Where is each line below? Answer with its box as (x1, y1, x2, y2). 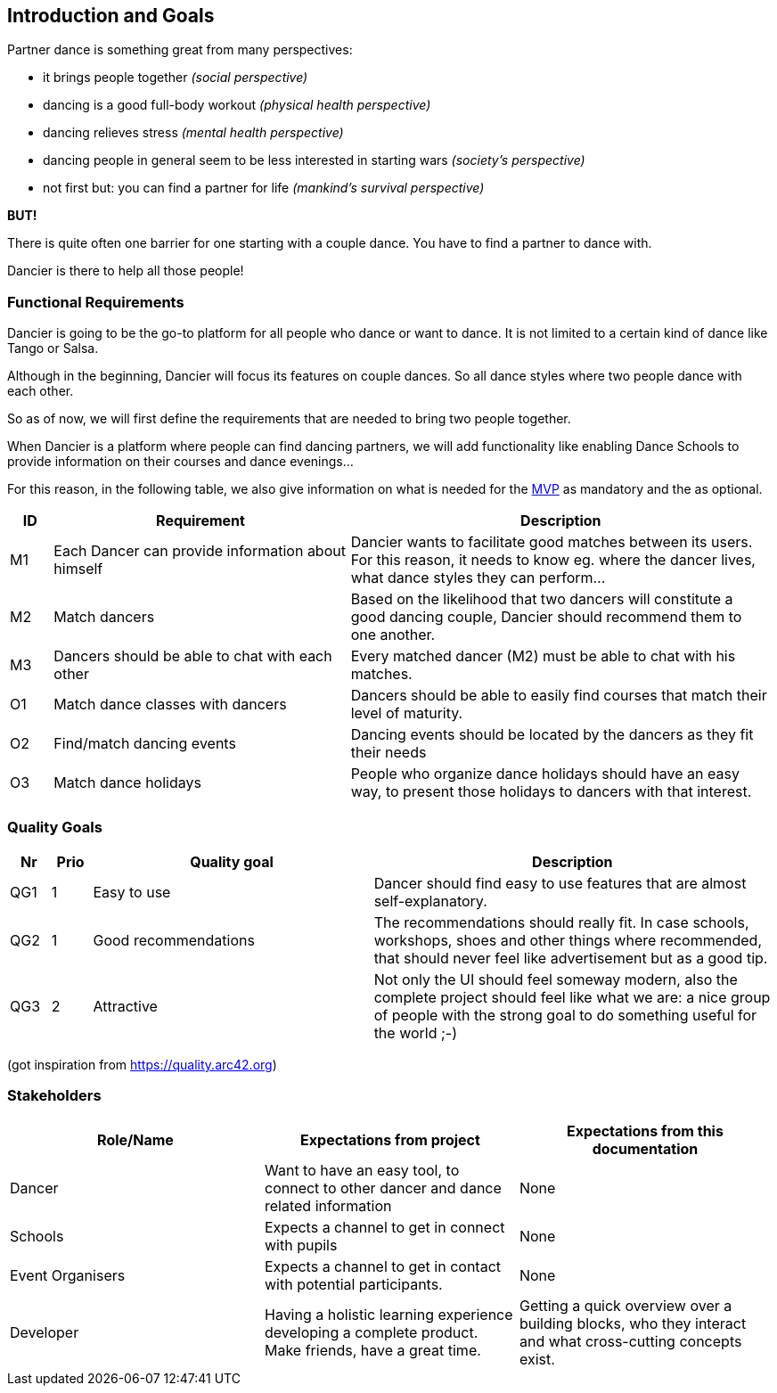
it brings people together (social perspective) (43, 70, 308, 86)
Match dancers (53, 608, 155, 627)
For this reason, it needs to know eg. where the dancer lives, (350, 551, 756, 569)
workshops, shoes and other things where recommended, (373, 930, 762, 949)
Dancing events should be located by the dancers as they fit (350, 725, 754, 744)
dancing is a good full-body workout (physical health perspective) (43, 97, 431, 113)
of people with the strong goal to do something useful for (373, 1005, 757, 1024)
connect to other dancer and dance (264, 1178, 502, 1197)
